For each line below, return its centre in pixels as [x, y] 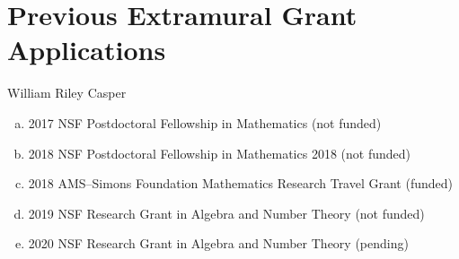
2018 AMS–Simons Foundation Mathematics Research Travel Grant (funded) [241, 183]
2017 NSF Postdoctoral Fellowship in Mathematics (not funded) [205, 122]
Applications [87, 50]
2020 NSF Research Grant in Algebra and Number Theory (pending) [218, 243]
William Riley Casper [67, 93]
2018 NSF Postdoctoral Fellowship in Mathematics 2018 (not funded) [219, 153]
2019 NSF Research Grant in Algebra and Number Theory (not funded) [226, 213]
